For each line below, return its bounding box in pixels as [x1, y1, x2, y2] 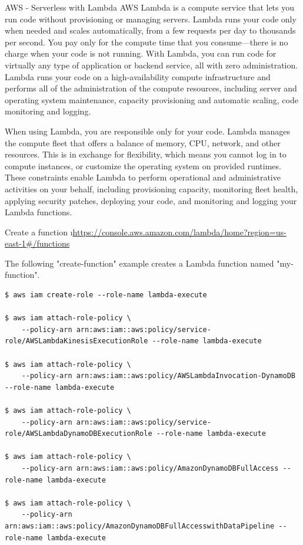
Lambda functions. [5, 206, 72, 218]
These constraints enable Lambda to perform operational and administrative [5, 171, 281, 183]
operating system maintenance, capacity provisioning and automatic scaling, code [5, 93, 298, 106]
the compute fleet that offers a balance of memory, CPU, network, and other [5, 136, 281, 149]
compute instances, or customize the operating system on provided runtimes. [5, 159, 281, 172]
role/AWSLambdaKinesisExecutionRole [5, 337, 148, 346]
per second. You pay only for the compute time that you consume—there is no [5, 35, 288, 48]
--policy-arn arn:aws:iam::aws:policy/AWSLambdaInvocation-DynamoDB [21, 372, 295, 380]
